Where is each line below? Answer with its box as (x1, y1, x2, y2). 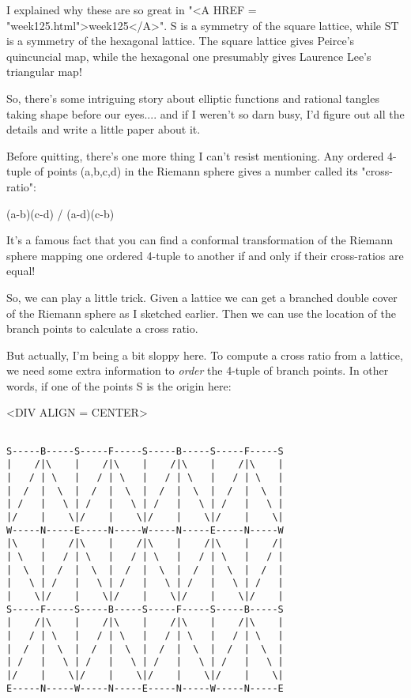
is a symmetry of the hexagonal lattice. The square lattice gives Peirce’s (6, 32, 355, 49)
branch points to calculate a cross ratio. (6, 320, 198, 337)
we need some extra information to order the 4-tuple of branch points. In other (6, 362, 389, 379)
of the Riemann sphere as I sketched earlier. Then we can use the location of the (6, 304, 396, 321)
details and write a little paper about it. (6, 121, 201, 138)
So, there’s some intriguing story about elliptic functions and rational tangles (6, 89, 379, 106)
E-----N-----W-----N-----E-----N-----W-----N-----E (6, 682, 284, 694)
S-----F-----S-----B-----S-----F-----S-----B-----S (6, 603, 284, 615)
